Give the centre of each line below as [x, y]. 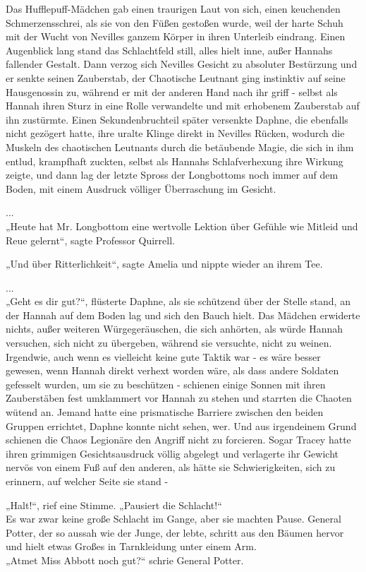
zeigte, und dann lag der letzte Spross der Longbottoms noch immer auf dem [172, 175]
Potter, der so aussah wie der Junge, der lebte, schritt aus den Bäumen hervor [175, 532]
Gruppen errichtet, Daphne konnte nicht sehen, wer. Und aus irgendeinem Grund [181, 425]
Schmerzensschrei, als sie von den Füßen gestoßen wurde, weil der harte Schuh [175, 22]
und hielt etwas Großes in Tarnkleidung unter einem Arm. [131, 546]
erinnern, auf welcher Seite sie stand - [87, 481]
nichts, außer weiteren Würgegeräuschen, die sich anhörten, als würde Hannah [175, 329]
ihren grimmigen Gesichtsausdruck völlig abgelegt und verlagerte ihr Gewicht [172, 453]
